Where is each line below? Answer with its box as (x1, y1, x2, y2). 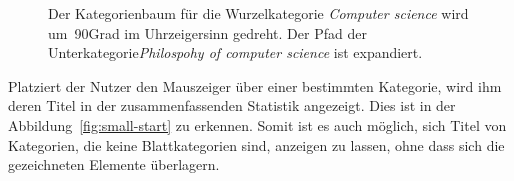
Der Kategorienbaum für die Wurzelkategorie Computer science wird (48, 3, 469, 23)
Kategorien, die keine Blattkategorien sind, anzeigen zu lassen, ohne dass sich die (8, 134, 505, 155)
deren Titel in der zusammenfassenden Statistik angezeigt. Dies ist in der (8, 95, 456, 116)
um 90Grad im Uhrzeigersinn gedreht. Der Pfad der (48, 22, 367, 43)
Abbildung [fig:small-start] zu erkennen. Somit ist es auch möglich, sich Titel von (8, 114, 507, 135)
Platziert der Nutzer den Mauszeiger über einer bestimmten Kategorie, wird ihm (8, 75, 502, 96)
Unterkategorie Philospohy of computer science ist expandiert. (48, 42, 423, 63)
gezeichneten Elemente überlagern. (8, 154, 220, 175)
